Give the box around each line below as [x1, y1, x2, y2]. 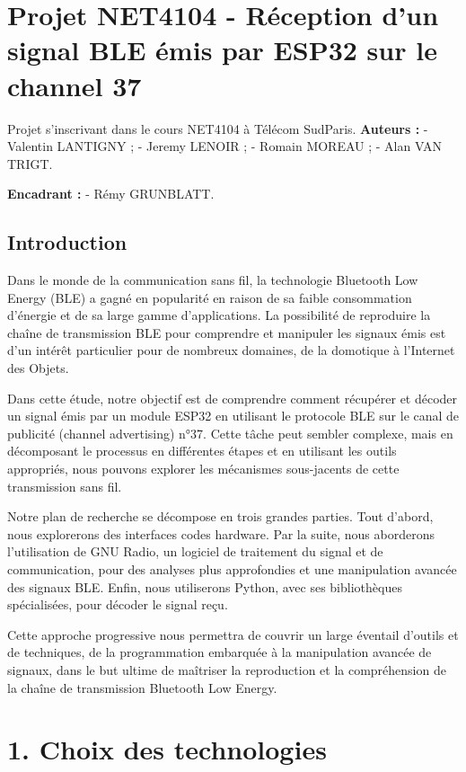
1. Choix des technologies [7, 731, 327, 768]
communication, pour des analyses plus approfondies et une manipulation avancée [7, 559, 457, 578]
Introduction [7, 228, 127, 256]
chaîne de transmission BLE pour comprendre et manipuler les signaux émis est [7, 323, 446, 342]
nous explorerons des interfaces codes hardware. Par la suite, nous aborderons [7, 524, 435, 543]
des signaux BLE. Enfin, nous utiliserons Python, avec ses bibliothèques [7, 577, 402, 596]
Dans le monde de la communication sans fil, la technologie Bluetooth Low [7, 271, 418, 289]
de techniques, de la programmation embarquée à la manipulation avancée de [7, 643, 432, 661]
